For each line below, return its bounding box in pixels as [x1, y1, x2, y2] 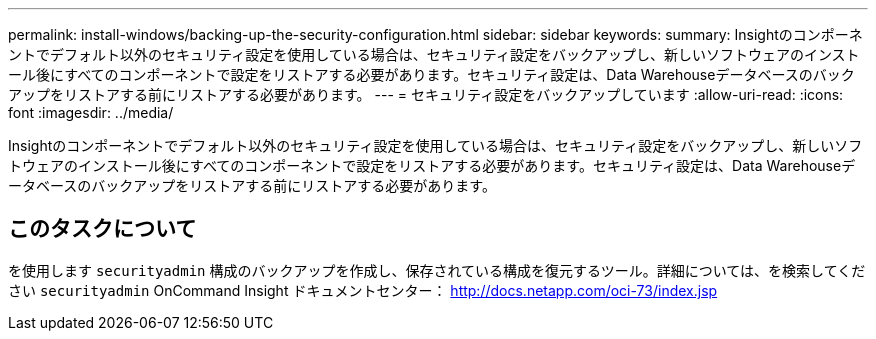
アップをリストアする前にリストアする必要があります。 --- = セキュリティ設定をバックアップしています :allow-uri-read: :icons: [8, 86, 844, 103]
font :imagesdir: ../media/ [8, 104, 174, 121]
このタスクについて [8, 216, 197, 242]
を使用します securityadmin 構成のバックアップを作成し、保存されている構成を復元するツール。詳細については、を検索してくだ [8, 261, 866, 279]
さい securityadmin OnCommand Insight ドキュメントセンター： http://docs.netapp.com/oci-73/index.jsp [8, 281, 718, 299]
